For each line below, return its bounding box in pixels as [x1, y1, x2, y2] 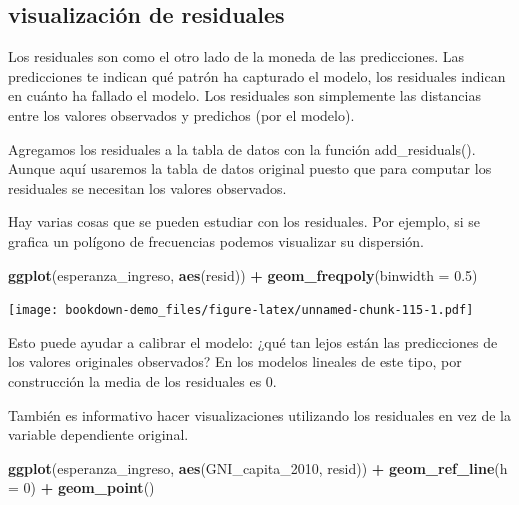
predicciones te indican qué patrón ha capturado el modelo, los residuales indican [8, 65, 506, 86]
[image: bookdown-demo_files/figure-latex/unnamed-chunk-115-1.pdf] [8, 303, 474, 318]
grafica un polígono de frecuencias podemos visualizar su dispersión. [8, 230, 424, 251]
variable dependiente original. [8, 424, 189, 445]
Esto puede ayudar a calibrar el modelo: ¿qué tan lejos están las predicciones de [8, 331, 498, 352]
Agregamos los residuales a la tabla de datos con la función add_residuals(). [8, 138, 476, 159]
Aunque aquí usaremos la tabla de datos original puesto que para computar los [8, 158, 492, 179]
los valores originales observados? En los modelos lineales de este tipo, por [8, 351, 462, 372]
